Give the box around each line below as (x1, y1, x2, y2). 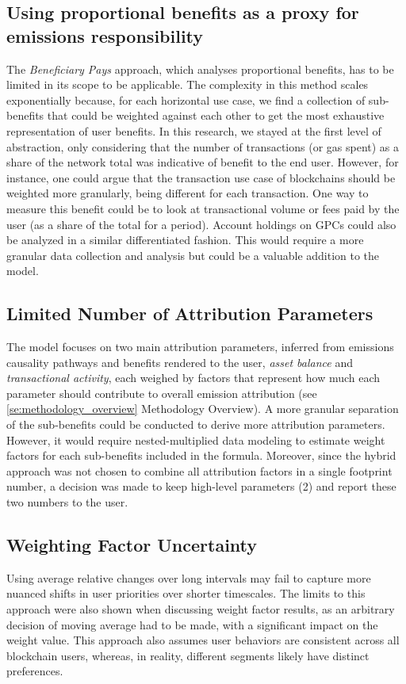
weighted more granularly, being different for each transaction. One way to (6, 185, 369, 201)
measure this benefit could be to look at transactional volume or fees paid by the (6, 200, 400, 216)
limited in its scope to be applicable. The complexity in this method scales (6, 76, 369, 93)
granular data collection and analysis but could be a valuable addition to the (6, 246, 380, 263)
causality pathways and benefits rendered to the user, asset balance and (6, 353, 353, 370)
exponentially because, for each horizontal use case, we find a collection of (6, 91, 366, 108)
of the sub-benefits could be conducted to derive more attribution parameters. (6, 416, 385, 433)
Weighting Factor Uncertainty (6, 533, 258, 557)
